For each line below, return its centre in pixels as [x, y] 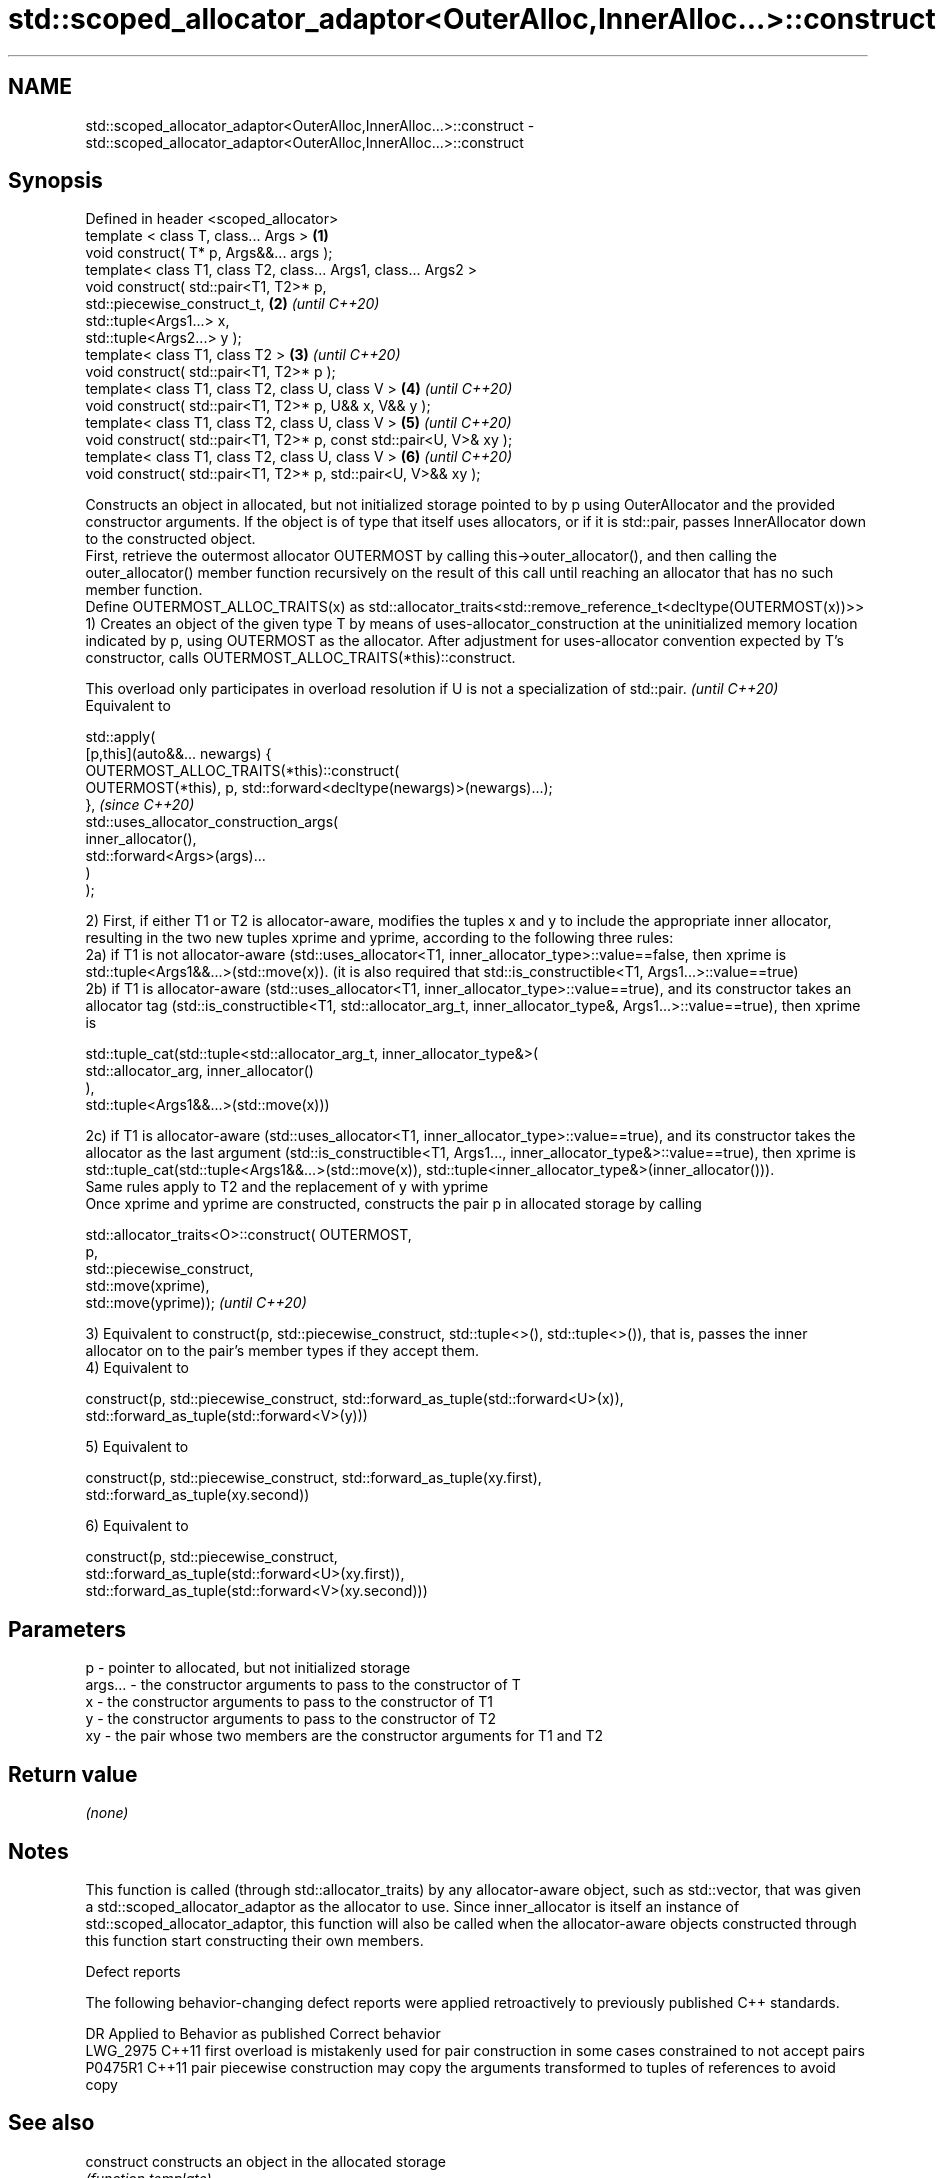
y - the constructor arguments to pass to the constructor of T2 [291, 1719]
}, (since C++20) [140, 805]
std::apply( [120, 737]
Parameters [67, 1629]
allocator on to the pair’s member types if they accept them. [282, 1351]
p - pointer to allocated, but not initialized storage [248, 1668]
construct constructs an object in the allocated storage [265, 2161]
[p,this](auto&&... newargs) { [178, 754]
